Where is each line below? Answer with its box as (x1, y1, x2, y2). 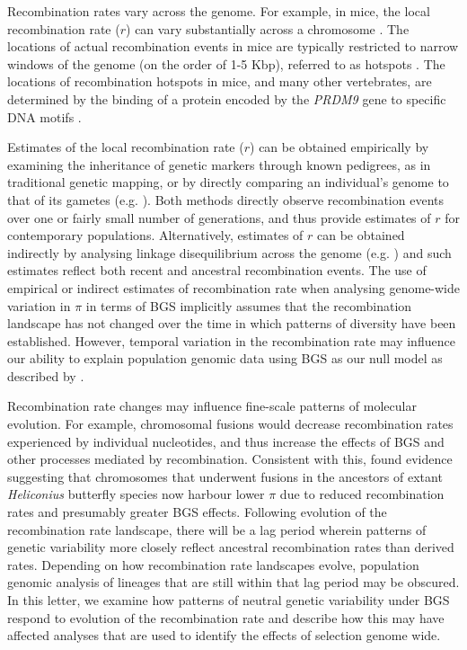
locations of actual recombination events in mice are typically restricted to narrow (7, 37, 459, 56)
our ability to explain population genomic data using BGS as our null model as (7, 349, 443, 368)
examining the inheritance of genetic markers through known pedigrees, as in (7, 155, 431, 174)
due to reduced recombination (279, 485, 445, 503)
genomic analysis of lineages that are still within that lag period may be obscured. (7, 573, 460, 592)
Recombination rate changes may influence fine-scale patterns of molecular (7, 396, 417, 415)
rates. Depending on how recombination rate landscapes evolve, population (7, 555, 419, 574)
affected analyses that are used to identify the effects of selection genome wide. (7, 626, 441, 645)
